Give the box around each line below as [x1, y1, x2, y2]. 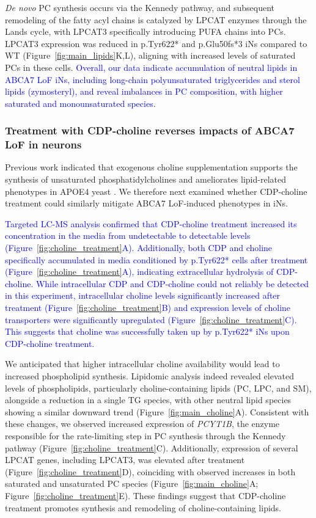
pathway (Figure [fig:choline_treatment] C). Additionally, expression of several [5, 441, 298, 454]
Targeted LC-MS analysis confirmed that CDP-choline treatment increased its [5, 217, 297, 230]
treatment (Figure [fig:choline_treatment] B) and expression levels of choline [5, 301, 291, 314]
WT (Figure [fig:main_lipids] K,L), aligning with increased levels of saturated [5, 49, 296, 62]
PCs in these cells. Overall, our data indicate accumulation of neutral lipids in [5, 60, 298, 73]
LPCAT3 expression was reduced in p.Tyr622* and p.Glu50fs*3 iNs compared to [5, 37, 307, 49]
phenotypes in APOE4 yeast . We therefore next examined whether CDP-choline [5, 184, 307, 197]
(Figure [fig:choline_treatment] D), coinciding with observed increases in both [5, 465, 296, 478]
